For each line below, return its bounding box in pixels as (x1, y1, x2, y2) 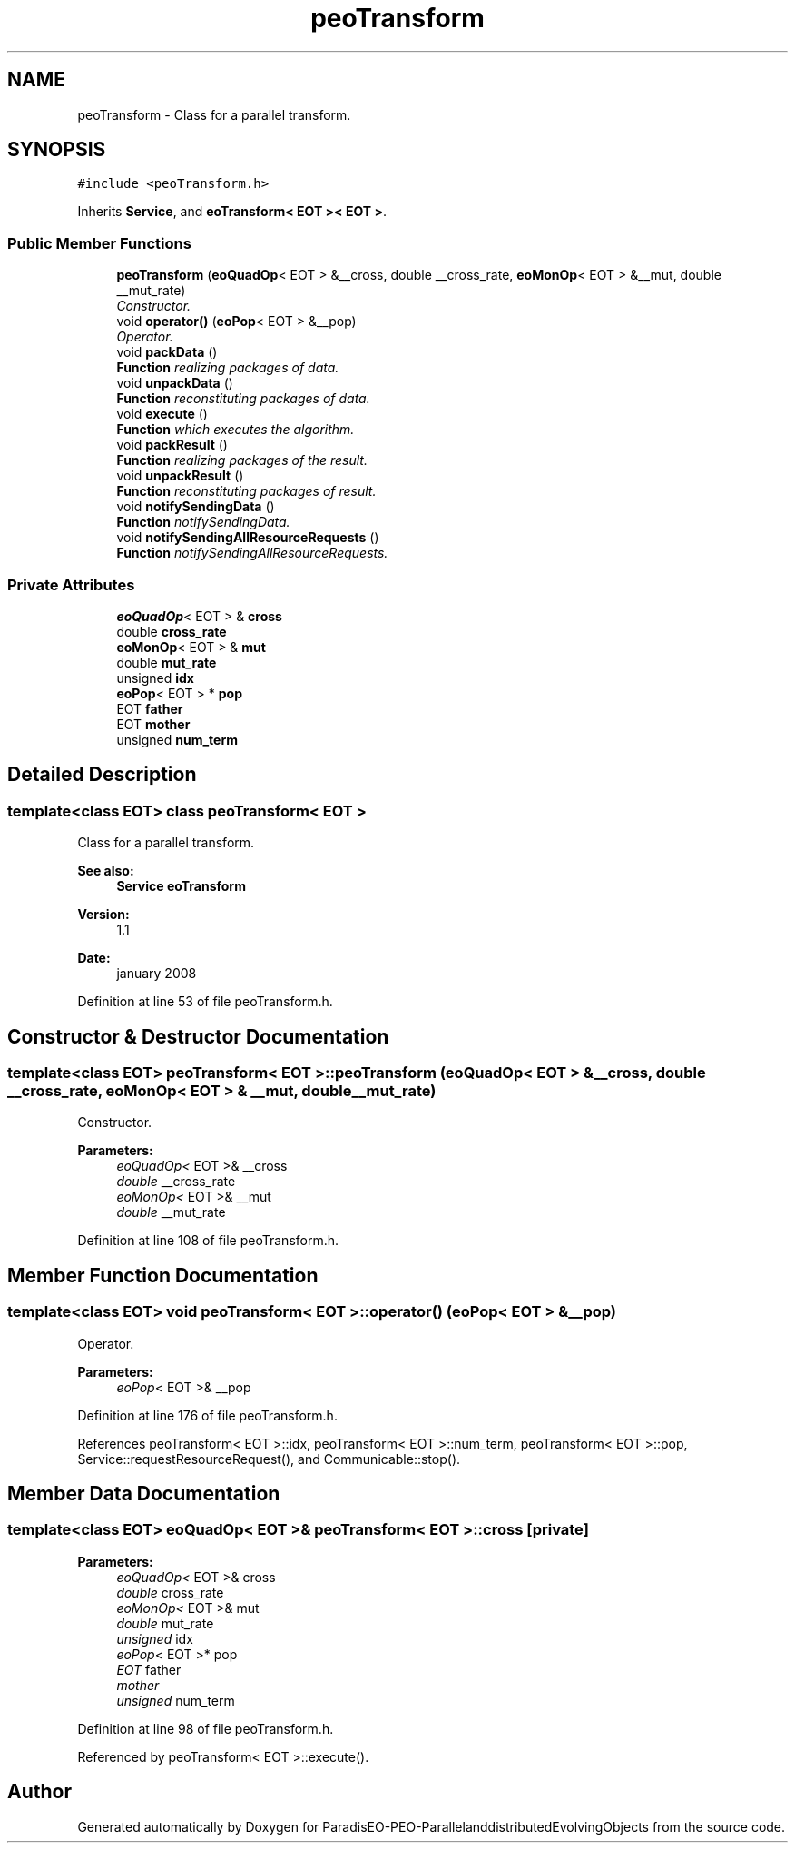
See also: (77, 863, 134, 879)
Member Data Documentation (7, 1482, 280, 1506)
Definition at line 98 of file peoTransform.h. (77, 1720, 334, 1736)
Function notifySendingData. (116, 514, 290, 530)
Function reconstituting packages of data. (116, 391, 370, 407)
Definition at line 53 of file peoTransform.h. (77, 994, 333, 1010)
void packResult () (116, 437, 228, 453)
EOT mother (116, 716, 191, 732)
